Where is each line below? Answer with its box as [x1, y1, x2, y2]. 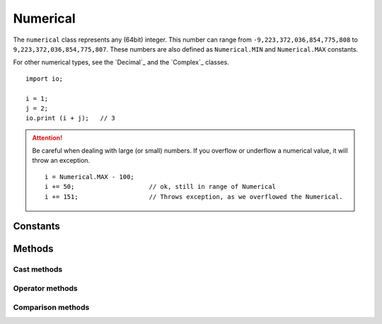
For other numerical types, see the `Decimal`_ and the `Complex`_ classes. [13, 58, 229, 66]
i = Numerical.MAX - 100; [45, 173, 134, 180]
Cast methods [13, 265, 63, 274]
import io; [25, 74, 64, 83]
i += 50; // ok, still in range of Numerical [45, 183, 276, 191]
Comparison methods [13, 302, 90, 312]
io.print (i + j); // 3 [25, 114, 116, 122]
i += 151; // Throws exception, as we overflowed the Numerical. [45, 192, 343, 201]
